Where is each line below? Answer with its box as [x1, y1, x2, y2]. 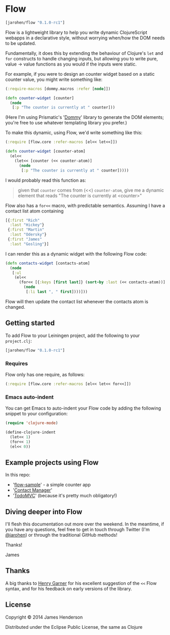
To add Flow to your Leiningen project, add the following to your [5, 332, 140, 338]
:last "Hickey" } [10, 222, 44, 228]
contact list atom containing [5, 208, 64, 214]
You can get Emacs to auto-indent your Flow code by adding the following [5, 405, 161, 411]
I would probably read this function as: [5, 177, 86, 183]
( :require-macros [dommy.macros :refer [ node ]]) [5, 86, 111, 91]
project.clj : [5, 337, 32, 344]
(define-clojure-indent [5, 430, 56, 435]
